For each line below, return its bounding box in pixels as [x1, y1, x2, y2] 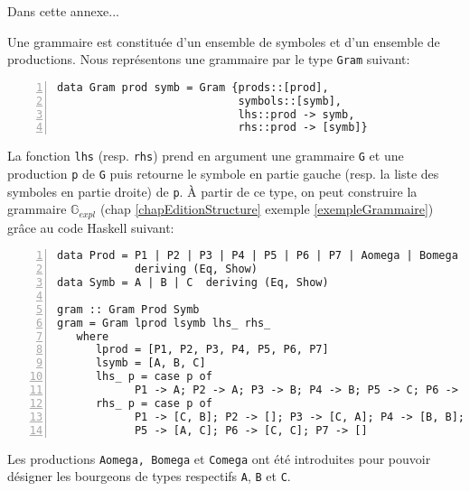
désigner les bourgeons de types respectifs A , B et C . [7, 467, 291, 486]
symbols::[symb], [238, 94, 342, 107]
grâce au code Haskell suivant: [7, 218, 174, 236]
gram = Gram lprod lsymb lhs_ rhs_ [57, 316, 271, 329]
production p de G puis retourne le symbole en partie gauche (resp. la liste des [7, 164, 439, 182]
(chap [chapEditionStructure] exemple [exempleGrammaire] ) [99, 199, 434, 218]
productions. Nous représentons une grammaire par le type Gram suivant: [7, 50, 410, 69]
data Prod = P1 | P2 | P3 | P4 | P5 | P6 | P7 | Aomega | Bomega [57, 249, 458, 263]
